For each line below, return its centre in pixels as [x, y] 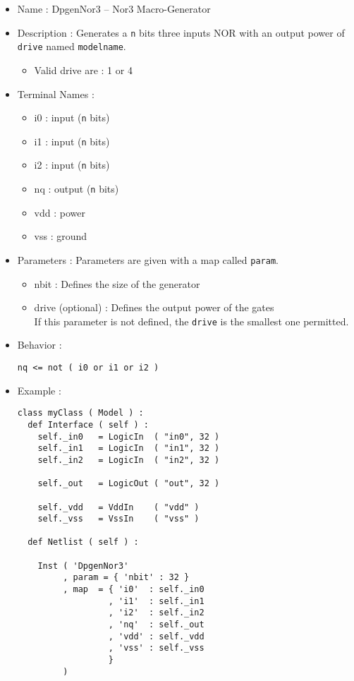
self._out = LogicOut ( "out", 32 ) [129, 484]
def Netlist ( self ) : [83, 542]
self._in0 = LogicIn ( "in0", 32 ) [129, 436]
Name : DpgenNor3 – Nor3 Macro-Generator [114, 8]
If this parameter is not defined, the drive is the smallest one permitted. [191, 321]
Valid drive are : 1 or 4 [83, 70]
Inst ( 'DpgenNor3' [83, 566]
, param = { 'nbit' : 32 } [126, 578]
